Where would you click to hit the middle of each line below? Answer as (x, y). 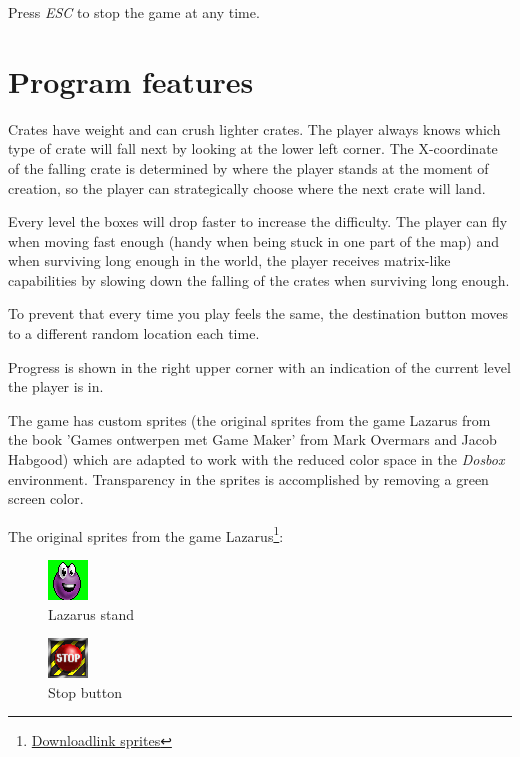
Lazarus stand (91, 613)
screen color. (46, 498)
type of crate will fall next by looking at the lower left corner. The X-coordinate (253, 148)
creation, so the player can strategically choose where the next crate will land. (247, 187)
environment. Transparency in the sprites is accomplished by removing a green (248, 478)
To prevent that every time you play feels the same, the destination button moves (258, 313)
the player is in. (56, 386)
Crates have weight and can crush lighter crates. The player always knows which (254, 128)
